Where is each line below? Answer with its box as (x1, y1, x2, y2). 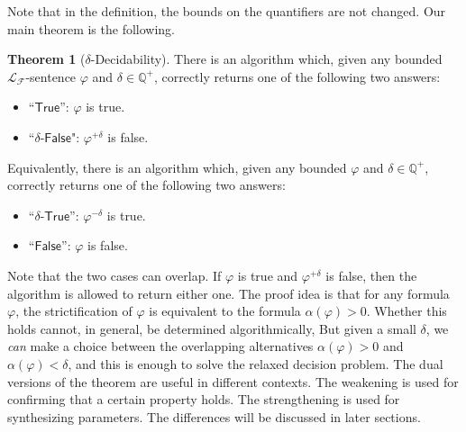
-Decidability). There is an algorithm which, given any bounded (90, 49, 443, 68)
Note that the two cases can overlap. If (7, 265, 222, 284)
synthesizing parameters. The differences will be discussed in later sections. (7, 407, 421, 426)
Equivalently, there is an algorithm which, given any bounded (7, 157, 347, 176)
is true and (237, 265, 298, 284)
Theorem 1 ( (7, 49, 86, 68)
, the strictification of (15, 301, 132, 320)
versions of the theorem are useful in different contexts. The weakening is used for (7, 372, 459, 391)
